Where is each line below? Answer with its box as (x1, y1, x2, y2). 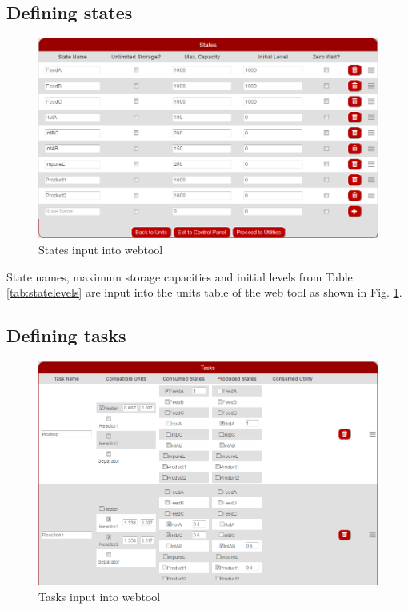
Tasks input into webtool (38, 588, 161, 604)
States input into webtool (38, 241, 163, 258)
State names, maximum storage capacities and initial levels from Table (6, 268, 353, 285)
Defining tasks (6, 323, 126, 348)
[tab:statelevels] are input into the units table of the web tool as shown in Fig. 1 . (6, 284, 402, 301)
